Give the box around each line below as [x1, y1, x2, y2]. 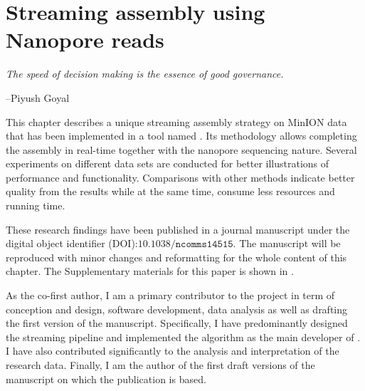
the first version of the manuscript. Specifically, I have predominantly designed [6, 316, 348, 330]
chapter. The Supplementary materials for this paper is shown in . [6, 264, 294, 278]
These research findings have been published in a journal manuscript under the [6, 221, 350, 236]
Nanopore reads [6, 25, 164, 54]
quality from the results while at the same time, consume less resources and [6, 184, 335, 199]
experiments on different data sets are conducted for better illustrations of [6, 156, 329, 171]
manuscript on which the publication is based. [6, 371, 206, 386]
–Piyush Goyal [6, 90, 70, 105]
